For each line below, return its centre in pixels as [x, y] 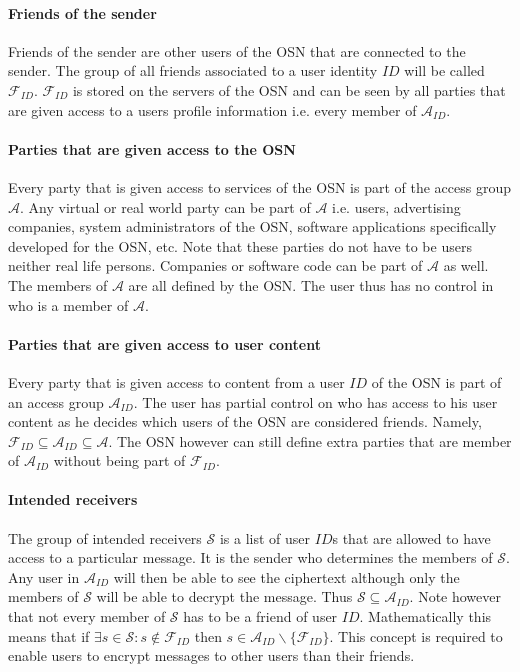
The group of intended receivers [105, 537]
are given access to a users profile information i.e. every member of [212, 109]
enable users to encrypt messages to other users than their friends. [211, 655]
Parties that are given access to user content [164, 343]
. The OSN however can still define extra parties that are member [310, 440]
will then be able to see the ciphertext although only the [286, 576]
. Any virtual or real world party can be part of [165, 206]
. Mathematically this [425, 616]
